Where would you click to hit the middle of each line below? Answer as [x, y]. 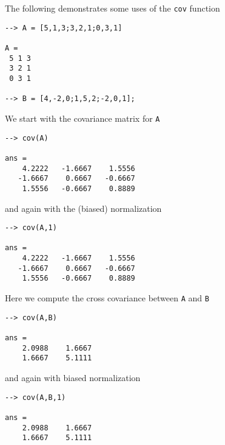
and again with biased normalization [73, 377]
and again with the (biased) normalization [83, 208]
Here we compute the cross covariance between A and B [107, 298]
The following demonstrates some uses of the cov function [112, 8]
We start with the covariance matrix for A [82, 118]
